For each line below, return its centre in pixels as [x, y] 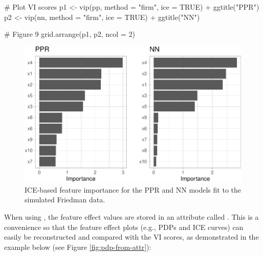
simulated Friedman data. [65, 200]
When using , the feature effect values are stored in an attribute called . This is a [131, 216]
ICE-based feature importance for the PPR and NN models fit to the [133, 189]
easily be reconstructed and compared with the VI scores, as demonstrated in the [131, 237]
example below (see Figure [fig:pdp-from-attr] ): [78, 247]
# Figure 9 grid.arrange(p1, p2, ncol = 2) [70, 34]
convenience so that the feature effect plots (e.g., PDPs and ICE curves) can [124, 227]
